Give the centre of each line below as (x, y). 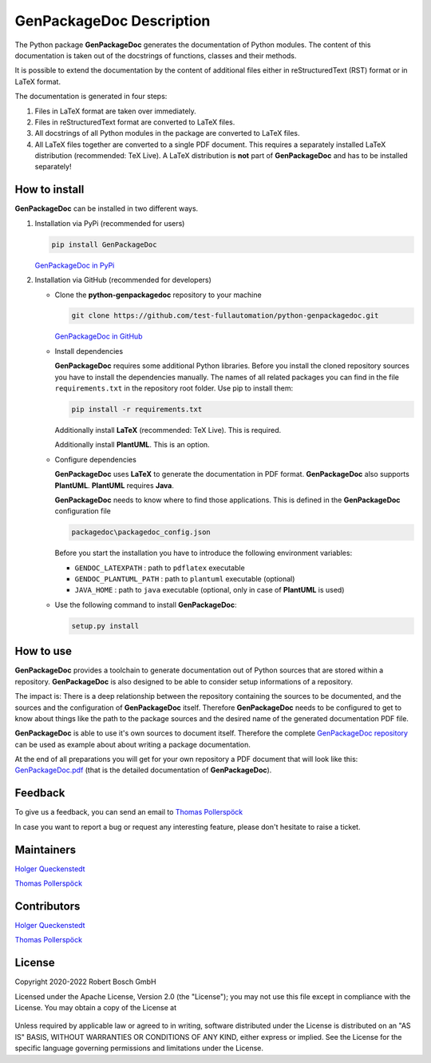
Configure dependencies (96, 459)
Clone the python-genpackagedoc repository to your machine (158, 295)
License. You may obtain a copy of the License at (96, 1008)
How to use (43, 651)
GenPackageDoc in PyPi (75, 265)
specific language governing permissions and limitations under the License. (139, 1048)
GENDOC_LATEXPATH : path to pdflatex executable (160, 568)
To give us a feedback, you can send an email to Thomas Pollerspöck (129, 812)
